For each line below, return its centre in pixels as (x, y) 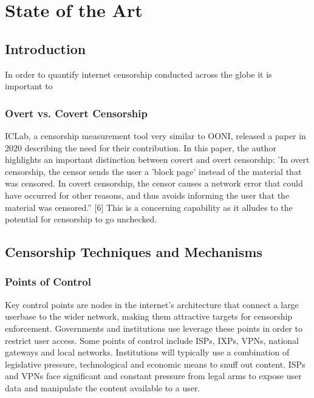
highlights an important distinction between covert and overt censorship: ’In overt (157, 160)
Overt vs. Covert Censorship (76, 113)
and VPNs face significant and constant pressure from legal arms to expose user (153, 376)
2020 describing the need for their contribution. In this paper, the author (141, 147)
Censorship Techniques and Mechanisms (134, 252)
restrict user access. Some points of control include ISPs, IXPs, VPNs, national (152, 340)
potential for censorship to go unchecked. (81, 219)
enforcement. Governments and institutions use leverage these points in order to (154, 328)
